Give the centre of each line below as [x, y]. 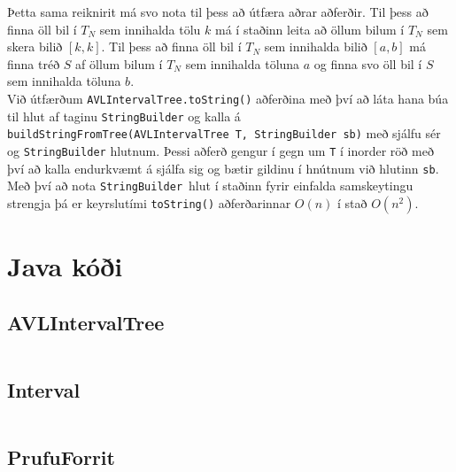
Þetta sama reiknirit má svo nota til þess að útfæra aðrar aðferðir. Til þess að [218, 12]
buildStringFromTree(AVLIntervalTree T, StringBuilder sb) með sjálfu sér [224, 133]
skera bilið [35, 46]
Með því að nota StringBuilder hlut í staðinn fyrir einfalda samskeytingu [210, 186]
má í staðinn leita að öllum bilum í [310, 29]
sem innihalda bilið [316, 46]
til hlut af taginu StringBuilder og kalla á [124, 116]
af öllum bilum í [119, 63]
